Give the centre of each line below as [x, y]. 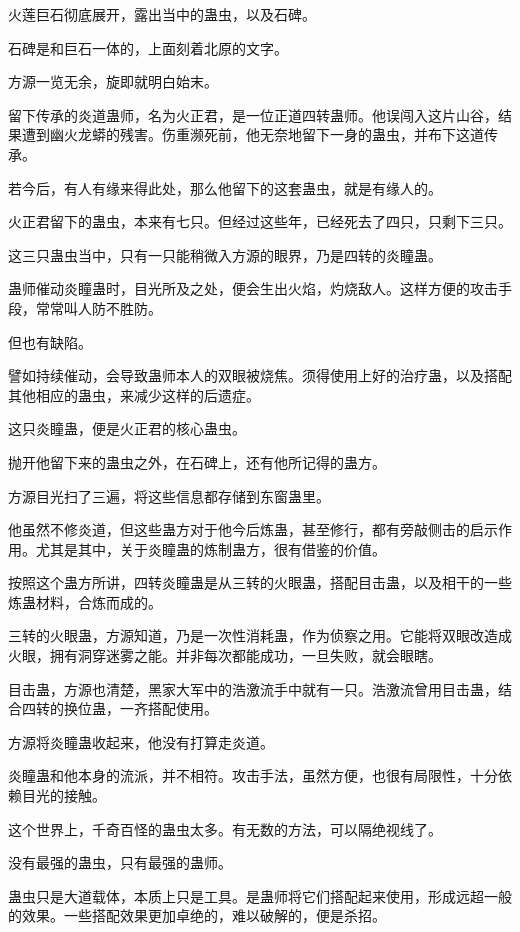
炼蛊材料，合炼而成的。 [85, 601]
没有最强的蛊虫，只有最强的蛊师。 [120, 862]
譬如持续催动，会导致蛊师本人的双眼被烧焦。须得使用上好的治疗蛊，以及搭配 [260, 375]
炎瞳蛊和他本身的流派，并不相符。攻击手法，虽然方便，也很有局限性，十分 [253, 775]
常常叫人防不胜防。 [98, 307]
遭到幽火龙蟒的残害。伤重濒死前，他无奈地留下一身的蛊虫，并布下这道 [252, 134]
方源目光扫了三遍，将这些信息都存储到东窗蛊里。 [169, 495]
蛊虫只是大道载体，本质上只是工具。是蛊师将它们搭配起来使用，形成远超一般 [260, 895]
